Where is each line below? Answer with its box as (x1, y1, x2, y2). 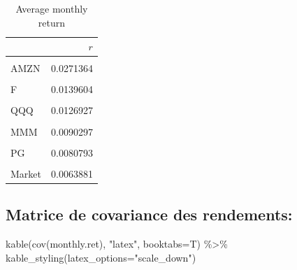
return (38, 15, 66, 29)
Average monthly (15, 1, 88, 15)
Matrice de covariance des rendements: (6, 204, 293, 225)
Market (10, 166, 41, 180)
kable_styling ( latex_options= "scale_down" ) (6, 250, 196, 264)
